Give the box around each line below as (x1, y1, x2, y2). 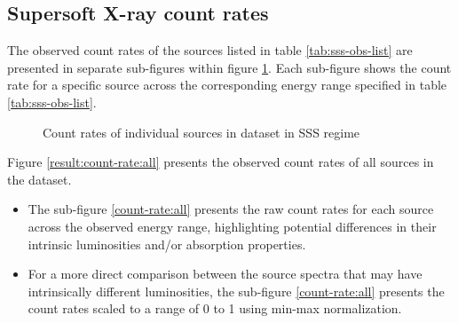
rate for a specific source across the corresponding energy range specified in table (7, 75, 447, 94)
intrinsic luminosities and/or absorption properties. (28, 234, 306, 253)
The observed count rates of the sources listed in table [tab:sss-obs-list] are (7, 41, 413, 59)
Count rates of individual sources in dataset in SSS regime (43, 122, 360, 141)
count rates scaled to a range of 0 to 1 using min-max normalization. (28, 299, 402, 318)
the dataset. (7, 169, 72, 188)
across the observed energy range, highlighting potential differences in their (28, 217, 437, 235)
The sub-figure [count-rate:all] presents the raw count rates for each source (28, 200, 434, 218)
